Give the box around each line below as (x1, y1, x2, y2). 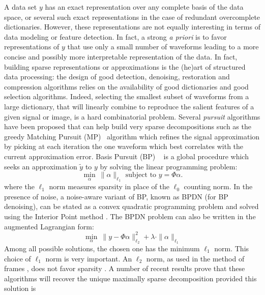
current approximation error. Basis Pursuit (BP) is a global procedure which (4, 151, 249, 161)
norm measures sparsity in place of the (49, 181, 169, 192)
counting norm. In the (184, 181, 253, 192)
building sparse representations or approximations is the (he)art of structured (4, 61, 246, 72)
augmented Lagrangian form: (4, 221, 94, 231)
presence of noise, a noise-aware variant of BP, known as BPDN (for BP (4, 191, 228, 201)
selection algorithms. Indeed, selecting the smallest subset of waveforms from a (4, 91, 249, 102)
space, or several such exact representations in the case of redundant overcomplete (4, 11, 260, 22)
